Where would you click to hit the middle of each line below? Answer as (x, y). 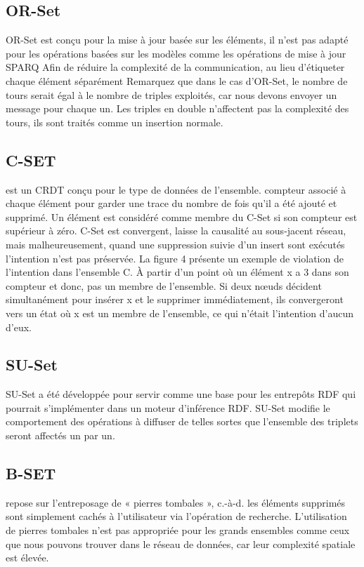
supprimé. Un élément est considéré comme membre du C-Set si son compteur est (182, 216)
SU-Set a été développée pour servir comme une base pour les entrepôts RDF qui (181, 394)
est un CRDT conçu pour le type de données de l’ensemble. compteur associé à (176, 189)
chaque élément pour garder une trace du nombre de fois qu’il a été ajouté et (171, 203)
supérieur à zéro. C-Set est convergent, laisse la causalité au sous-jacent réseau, (176, 231)
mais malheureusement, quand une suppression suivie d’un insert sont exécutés (175, 244)
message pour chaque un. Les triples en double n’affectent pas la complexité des (177, 108)
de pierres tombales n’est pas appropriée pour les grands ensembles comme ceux (178, 530)
